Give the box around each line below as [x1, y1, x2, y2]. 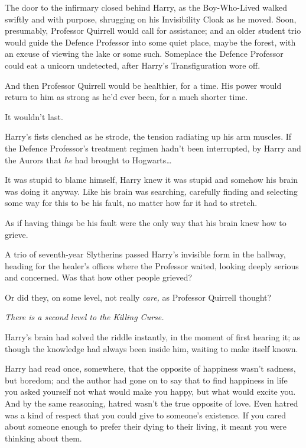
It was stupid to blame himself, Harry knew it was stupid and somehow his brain [5, 173, 298, 186]
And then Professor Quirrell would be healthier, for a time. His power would [5, 79, 282, 91]
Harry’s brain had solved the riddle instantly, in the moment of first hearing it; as [5, 331, 301, 343]
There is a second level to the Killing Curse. [5, 311, 164, 323]
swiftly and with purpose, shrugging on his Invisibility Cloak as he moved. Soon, [5, 12, 297, 25]
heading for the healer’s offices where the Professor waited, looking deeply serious [5, 259, 299, 272]
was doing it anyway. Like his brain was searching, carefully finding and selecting [5, 185, 298, 197]
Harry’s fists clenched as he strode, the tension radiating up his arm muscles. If [5, 130, 292, 143]
